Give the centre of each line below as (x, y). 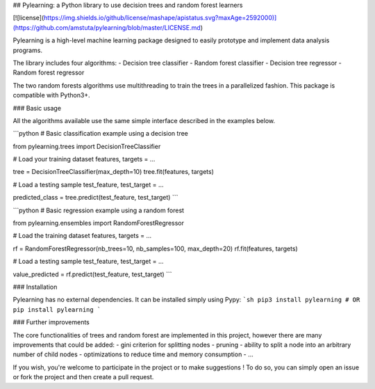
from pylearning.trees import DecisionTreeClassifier (87, 146)
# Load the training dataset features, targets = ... (82, 236)
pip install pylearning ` (57, 309)
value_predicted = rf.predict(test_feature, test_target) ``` (93, 274)
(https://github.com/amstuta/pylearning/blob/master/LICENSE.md (107, 27)
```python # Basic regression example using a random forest (98, 210)
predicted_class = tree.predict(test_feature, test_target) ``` (95, 198)
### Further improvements (51, 322)
